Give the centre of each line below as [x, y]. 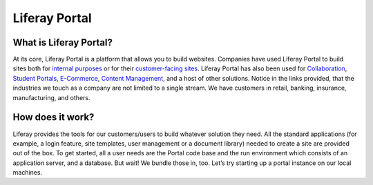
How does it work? [54, 117]
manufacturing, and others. [51, 97]
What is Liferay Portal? [63, 42]
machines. [28, 173]
